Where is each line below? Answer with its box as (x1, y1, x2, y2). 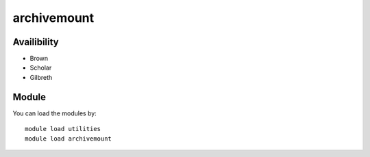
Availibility (12, 36, 60, 48)
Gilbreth (29, 73, 53, 81)
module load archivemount (25, 134, 112, 143)
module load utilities (25, 125, 101, 133)
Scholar (29, 63, 52, 72)
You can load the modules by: (12, 109, 97, 117)
